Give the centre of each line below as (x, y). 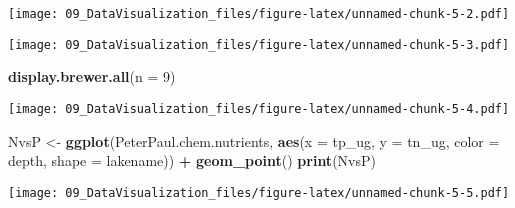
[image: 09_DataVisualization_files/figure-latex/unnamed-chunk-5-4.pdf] (259, 108)
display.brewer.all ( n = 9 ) (92, 76)
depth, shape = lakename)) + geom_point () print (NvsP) (192, 160)
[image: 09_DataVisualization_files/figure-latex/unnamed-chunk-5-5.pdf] (259, 192)
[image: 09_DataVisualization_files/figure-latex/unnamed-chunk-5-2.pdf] (259, 14)
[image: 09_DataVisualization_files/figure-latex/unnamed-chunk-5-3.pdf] (259, 44)
